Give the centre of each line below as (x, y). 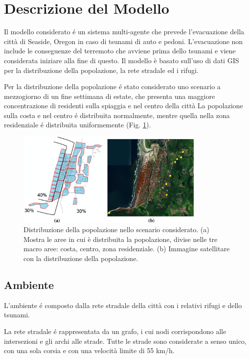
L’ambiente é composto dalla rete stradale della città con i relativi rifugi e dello (123, 305)
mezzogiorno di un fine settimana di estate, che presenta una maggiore (110, 96)
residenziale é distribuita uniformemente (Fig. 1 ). (78, 125)
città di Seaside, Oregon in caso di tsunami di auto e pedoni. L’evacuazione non (124, 41)
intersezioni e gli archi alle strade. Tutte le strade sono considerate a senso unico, (125, 341)
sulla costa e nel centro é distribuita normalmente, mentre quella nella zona (117, 115)
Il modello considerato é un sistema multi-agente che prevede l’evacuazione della (124, 32)
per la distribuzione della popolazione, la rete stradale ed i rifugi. (101, 70)
